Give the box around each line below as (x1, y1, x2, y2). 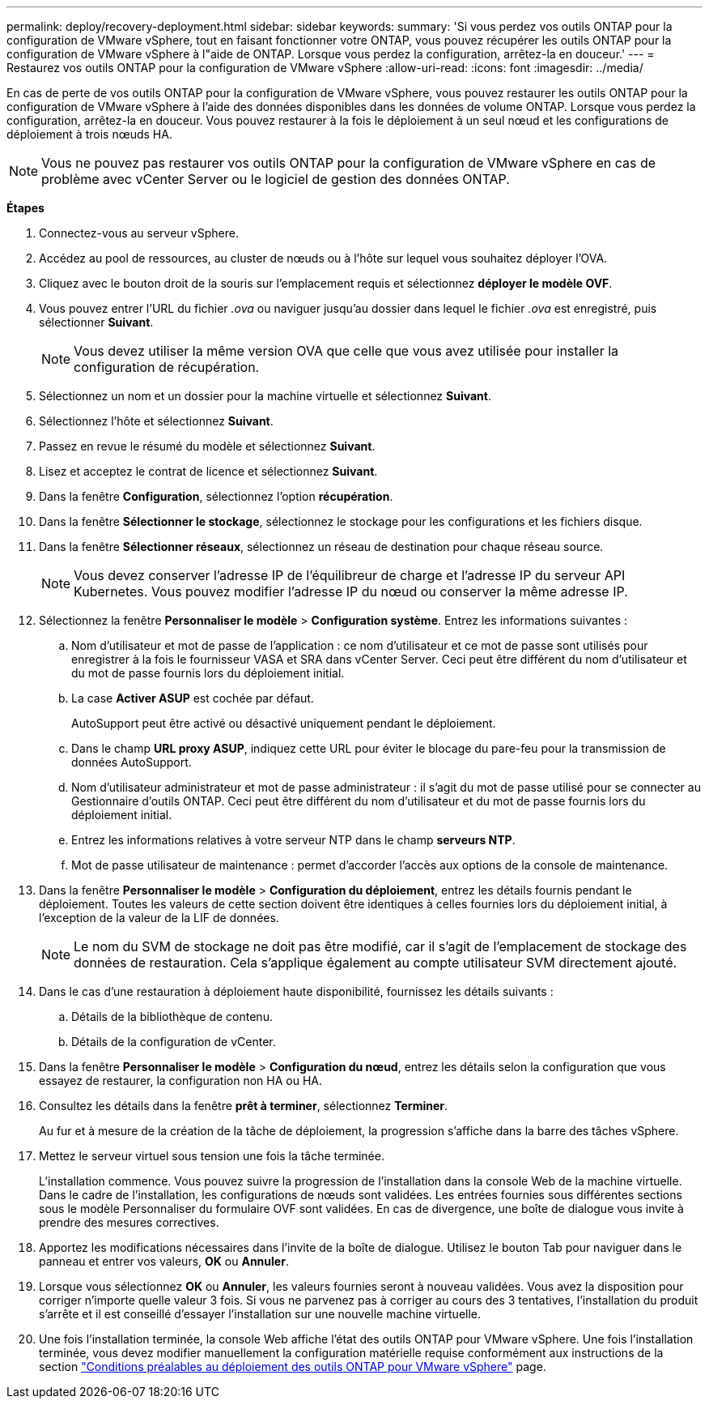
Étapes (6, 201, 45, 215)
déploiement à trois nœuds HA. (6, 127, 172, 141)
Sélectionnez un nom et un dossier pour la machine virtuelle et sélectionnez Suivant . (39, 389, 491, 403)
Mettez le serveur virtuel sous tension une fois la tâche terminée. (39, 1149, 384, 1163)
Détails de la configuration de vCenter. (71, 1035, 276, 1048)
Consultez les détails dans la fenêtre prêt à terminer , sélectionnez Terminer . (39, 1099, 448, 1112)
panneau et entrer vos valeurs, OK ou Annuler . (39, 1254, 289, 1268)
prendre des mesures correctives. (39, 1215, 219, 1229)
